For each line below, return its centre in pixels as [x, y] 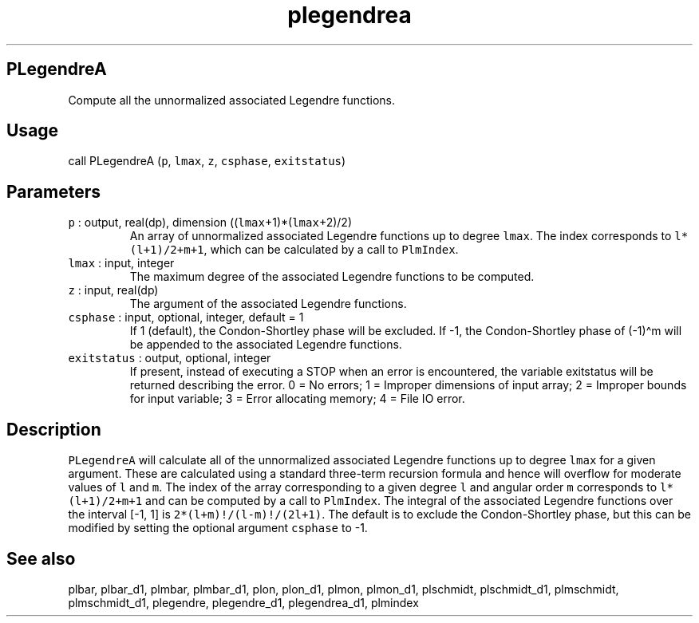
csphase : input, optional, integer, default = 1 [186, 317]
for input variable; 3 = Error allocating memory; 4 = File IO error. [297, 399]
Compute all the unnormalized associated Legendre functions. [232, 100]
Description [54, 429]
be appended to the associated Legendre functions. [266, 345]
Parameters [53, 191]
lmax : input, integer [121, 263]
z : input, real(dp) [113, 290]
